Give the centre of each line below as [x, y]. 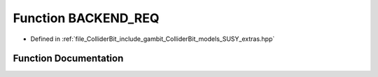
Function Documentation [68, 59]
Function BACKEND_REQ [86, 18]
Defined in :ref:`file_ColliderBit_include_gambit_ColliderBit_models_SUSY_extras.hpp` [153, 39]
